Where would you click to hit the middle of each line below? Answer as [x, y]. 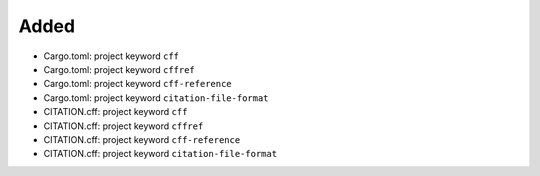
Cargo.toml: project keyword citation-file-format [156, 97]
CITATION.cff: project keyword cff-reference [142, 139]
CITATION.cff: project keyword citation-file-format [160, 154]
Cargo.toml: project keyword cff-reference [137, 84]
